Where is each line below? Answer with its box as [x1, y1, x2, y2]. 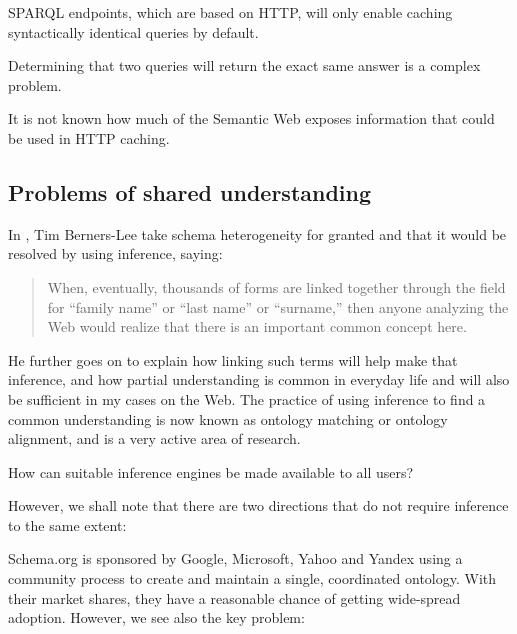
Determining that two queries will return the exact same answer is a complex [8, 55, 481, 76]
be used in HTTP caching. [8, 127, 170, 148]
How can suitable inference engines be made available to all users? [8, 461, 414, 482]
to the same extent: [8, 514, 127, 535]
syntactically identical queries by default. [8, 21, 259, 42]
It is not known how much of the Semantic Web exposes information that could [8, 108, 495, 129]
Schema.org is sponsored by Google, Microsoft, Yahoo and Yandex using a [8, 548, 463, 569]
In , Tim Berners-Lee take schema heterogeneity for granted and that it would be [8, 223, 507, 244]
